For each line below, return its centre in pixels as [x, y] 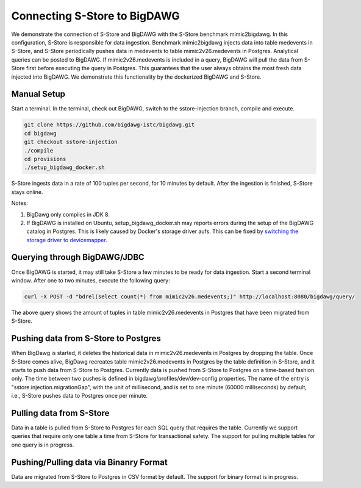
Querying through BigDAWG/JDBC [78, 257]
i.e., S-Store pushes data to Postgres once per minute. [80, 396]
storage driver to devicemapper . [67, 240]
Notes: [20, 203]
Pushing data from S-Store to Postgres [86, 339]
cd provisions [45, 159]
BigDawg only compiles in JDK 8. [68, 214]
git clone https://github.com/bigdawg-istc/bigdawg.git [109, 125]
